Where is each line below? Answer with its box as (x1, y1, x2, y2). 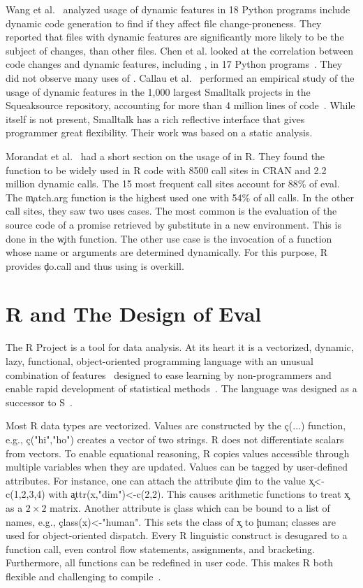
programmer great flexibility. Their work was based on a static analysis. (6, 125, 313, 140)
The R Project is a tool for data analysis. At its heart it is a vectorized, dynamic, (6, 340, 354, 354)
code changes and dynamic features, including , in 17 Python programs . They (6, 57, 343, 71)
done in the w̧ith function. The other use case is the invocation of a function (6, 231, 332, 245)
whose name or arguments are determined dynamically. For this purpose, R (6, 245, 327, 259)
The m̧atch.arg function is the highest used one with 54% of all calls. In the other (6, 189, 354, 204)
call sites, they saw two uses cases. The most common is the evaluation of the (6, 203, 337, 218)
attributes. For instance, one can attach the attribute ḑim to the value (6, 473, 306, 487)
